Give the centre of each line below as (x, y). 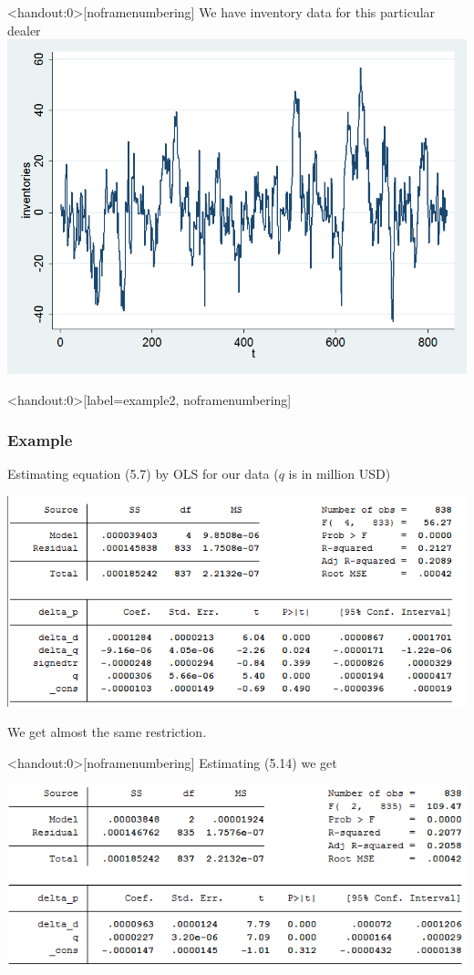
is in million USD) (340, 474)
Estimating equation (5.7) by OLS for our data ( (143, 474)
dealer (24, 30)
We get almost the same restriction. (107, 732)
